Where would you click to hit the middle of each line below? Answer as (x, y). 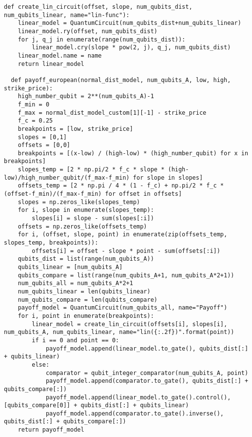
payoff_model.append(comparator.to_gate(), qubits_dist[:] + (147, 381)
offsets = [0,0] (44, 145)
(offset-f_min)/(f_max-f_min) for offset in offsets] (93, 194)
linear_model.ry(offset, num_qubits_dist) (87, 31)
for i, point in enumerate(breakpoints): (86, 316)
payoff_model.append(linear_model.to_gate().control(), (138, 397)
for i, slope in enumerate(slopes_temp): (86, 210)
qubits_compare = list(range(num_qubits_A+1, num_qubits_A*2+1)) (126, 275)
